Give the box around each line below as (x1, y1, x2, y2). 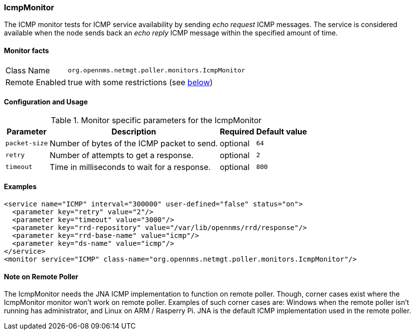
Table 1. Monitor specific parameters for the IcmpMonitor (51, 115, 262, 125)
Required (220, 126, 255, 136)
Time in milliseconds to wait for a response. (50, 162, 211, 172)
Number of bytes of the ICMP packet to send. (50, 138, 218, 148)
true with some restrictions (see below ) (67, 77, 213, 87)
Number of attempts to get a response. (50, 150, 194, 160)
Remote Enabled (5, 77, 66, 87)
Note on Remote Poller (4, 272, 79, 281)
